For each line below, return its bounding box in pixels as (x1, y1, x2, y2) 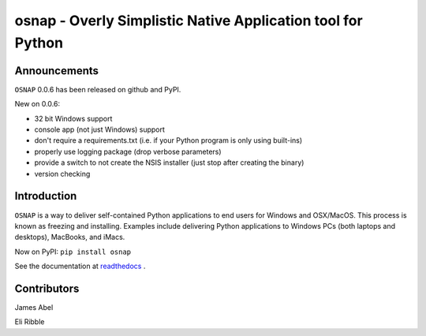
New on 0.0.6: (14, 99, 61, 109)
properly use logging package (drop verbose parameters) (34, 147, 222, 156)
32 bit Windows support (34, 114, 113, 123)
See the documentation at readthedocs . (14, 261, 146, 271)
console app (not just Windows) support (34, 125, 166, 134)
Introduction (14, 189, 77, 203)
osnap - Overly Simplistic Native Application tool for (14, 12, 363, 29)
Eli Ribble (14, 317, 45, 327)
